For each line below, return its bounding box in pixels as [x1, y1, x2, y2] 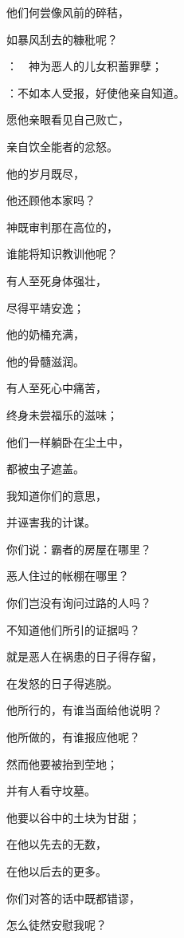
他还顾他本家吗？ [6, 192, 96, 209]
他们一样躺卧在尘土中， [6, 433, 129, 450]
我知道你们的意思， [6, 487, 107, 503]
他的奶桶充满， [6, 326, 84, 343]
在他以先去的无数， [6, 836, 107, 853]
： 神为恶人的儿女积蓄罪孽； [6, 58, 162, 74]
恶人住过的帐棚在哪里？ [6, 567, 129, 584]
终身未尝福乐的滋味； [6, 406, 118, 423]
